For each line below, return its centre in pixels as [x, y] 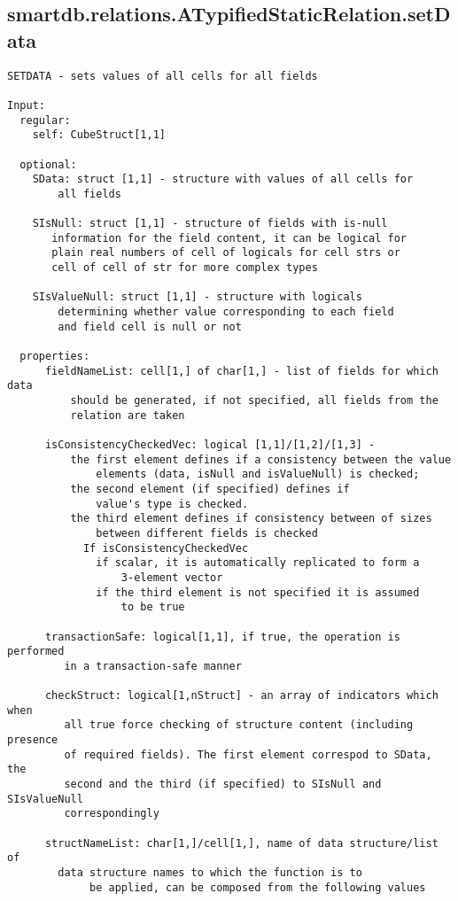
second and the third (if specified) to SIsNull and [223, 784]
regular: [45, 120]
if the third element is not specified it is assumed [258, 592]
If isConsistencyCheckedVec [166, 548]
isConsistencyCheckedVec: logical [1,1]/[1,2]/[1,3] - [210, 445]
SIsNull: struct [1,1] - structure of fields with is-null [210, 224]
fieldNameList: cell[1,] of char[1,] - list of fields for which [241, 371]
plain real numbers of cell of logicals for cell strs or [226, 253]
